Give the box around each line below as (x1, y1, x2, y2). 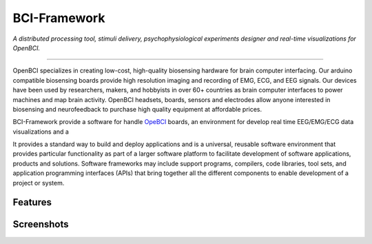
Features (12, 196, 52, 208)
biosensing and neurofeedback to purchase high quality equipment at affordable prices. (12, 105, 262, 113)
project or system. (12, 179, 65, 187)
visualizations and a (12, 128, 69, 136)
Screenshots (12, 218, 69, 230)
